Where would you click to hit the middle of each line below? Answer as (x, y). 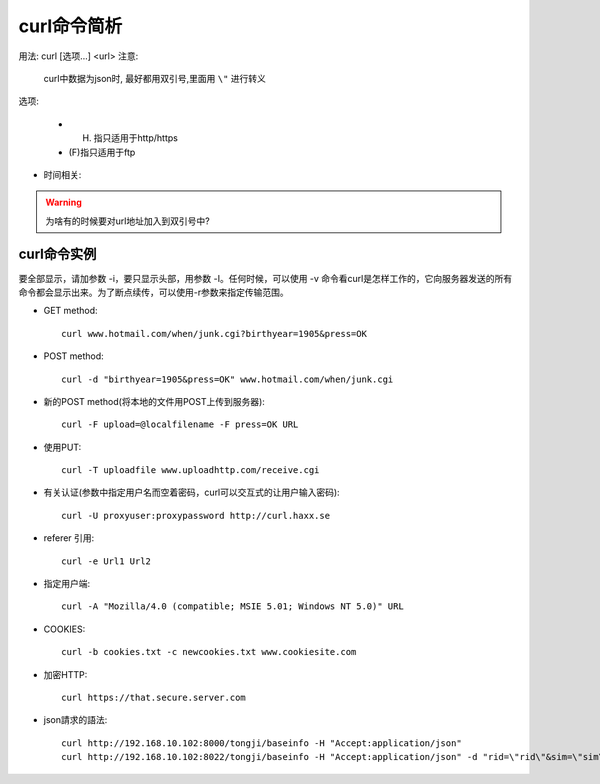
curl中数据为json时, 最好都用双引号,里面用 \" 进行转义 (155, 78)
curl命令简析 (70, 26)
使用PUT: (62, 447)
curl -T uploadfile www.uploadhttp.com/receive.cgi (190, 470)
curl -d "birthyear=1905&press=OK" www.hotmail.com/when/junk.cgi (227, 379)
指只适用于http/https (136, 138)
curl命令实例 (57, 254)
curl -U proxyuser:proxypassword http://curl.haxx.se (195, 515)
